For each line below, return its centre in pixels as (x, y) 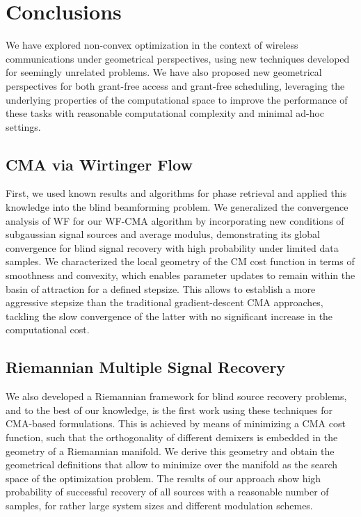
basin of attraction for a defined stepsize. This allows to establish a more (161, 288)
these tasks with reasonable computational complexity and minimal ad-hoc (165, 113)
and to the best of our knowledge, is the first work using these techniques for (169, 409)
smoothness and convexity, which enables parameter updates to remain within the (180, 275)
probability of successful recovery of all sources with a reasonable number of (167, 492)
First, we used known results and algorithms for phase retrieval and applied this (176, 193)
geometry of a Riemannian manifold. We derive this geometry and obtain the (170, 451)
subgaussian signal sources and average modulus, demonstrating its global (163, 234)
